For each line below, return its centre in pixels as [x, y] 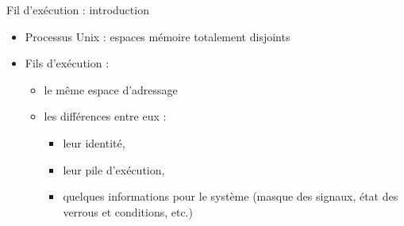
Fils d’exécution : [67, 63]
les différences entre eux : [105, 116]
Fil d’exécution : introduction [78, 10]
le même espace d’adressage [111, 89]
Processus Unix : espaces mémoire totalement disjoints [158, 36]
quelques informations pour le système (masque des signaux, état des [231, 196]
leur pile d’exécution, [114, 169]
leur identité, [94, 142]
